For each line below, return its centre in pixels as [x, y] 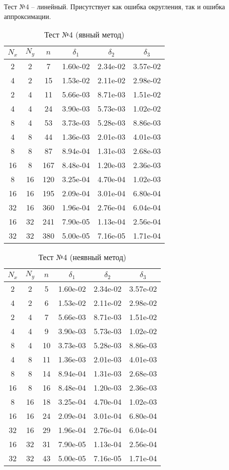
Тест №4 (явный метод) [84, 35]
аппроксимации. [28, 16]
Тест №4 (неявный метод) [83, 257]
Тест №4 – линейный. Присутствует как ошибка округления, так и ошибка [114, 6]
